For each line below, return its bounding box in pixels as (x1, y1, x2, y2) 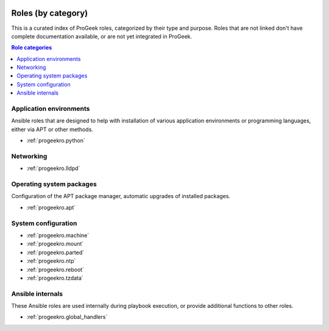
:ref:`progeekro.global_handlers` (26, 313, 108, 321)
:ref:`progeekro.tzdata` (26, 274, 83, 282)
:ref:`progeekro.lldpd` (26, 165, 80, 172)
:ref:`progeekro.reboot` (26, 266, 85, 273)
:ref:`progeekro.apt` (26, 204, 76, 211)
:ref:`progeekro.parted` (26, 249, 85, 256)
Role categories (11, 44, 52, 51)
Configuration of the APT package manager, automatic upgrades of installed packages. (11, 193, 231, 200)
